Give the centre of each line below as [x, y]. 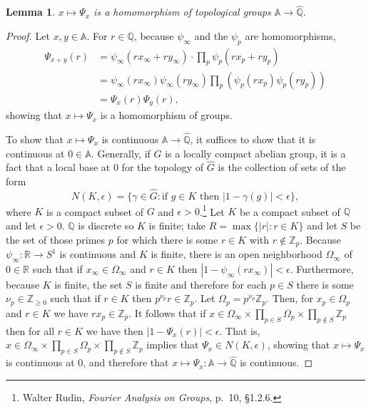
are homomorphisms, [290, 35]
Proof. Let [28, 35]
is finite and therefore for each [201, 284]
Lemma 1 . [31, 12]
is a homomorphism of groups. [166, 115]
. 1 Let [212, 210]
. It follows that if [167, 312]
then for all [30, 330]
